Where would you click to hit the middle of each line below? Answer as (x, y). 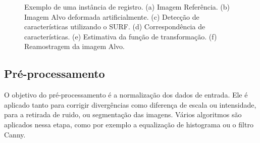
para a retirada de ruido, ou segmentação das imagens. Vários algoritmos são (123, 114)
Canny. (15, 134)
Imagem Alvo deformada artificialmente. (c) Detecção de (112, 16)
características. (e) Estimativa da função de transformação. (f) (121, 36)
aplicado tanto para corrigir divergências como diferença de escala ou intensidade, (130, 104)
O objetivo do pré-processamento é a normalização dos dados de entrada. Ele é (126, 95)
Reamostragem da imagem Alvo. (74, 46)
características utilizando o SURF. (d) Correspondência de (115, 27)
